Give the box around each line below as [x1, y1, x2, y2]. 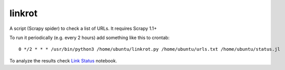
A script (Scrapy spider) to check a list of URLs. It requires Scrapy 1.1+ [9, 25, 157, 31]
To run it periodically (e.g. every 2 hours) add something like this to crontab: [9, 34, 170, 41]
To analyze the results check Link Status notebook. [9, 57, 117, 63]
